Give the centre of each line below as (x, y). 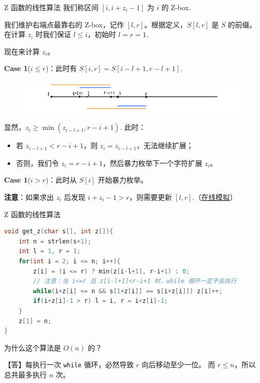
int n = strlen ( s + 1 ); (55, 241)
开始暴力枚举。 (123, 180)
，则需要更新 (151, 197)
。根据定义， (166, 24)
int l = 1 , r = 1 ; (50, 251)
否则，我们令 (37, 163)
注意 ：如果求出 (29, 197)
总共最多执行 (25, 374)
